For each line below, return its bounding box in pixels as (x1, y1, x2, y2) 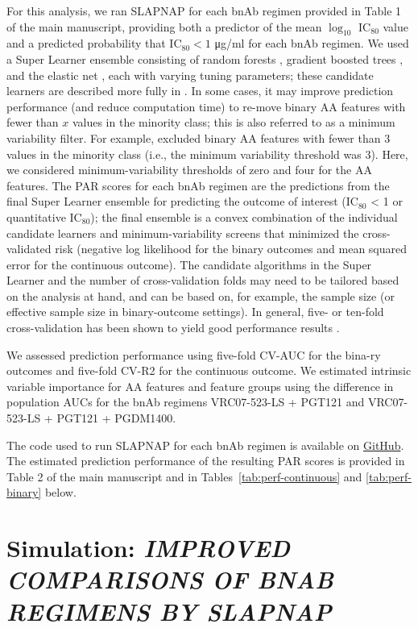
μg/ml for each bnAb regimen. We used (214, 35, 409, 52)
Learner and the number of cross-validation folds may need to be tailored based (6, 272, 399, 289)
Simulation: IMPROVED (6, 531, 290, 565)
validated (6, 240, 52, 257)
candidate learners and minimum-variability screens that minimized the (6, 224, 359, 241)
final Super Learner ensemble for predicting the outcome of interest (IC (6, 193, 358, 210)
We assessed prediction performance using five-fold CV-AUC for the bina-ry (6, 346, 381, 363)
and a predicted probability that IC (6, 35, 182, 52)
